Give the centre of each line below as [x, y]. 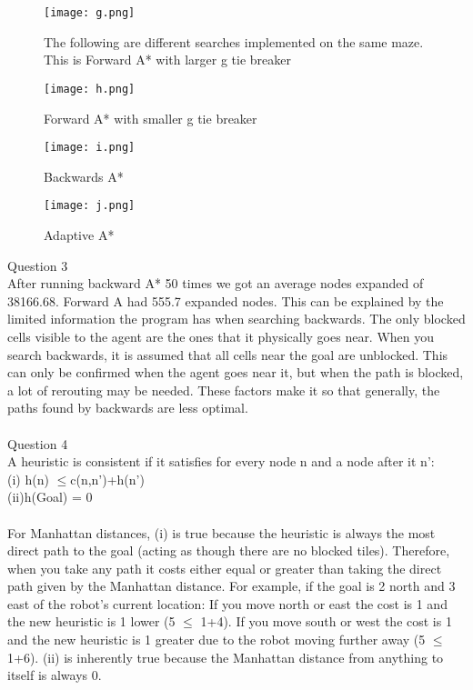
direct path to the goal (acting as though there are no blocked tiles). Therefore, [229, 550]
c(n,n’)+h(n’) [107, 479]
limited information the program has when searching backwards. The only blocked [236, 319]
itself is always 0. [55, 675]
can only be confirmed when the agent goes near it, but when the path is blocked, [236, 372]
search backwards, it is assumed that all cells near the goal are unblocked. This [228, 354]
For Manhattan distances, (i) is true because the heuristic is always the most [221, 532]
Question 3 [38, 265]
